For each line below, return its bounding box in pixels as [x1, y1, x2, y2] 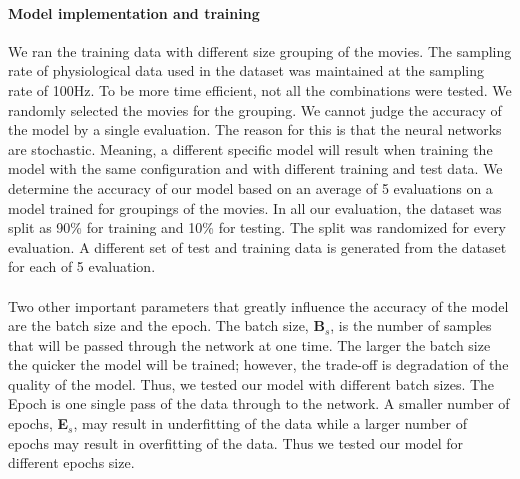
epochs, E [8, 413, 69, 434]
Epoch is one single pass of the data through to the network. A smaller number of [8, 393, 510, 414]
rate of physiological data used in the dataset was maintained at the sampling [8, 60, 485, 81]
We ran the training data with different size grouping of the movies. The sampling [8, 40, 512, 61]
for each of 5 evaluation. [8, 256, 156, 277]
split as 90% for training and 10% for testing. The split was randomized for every [8, 217, 507, 238]
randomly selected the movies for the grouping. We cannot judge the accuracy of [8, 99, 502, 120]
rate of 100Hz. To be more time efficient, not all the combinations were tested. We [8, 79, 512, 100]
